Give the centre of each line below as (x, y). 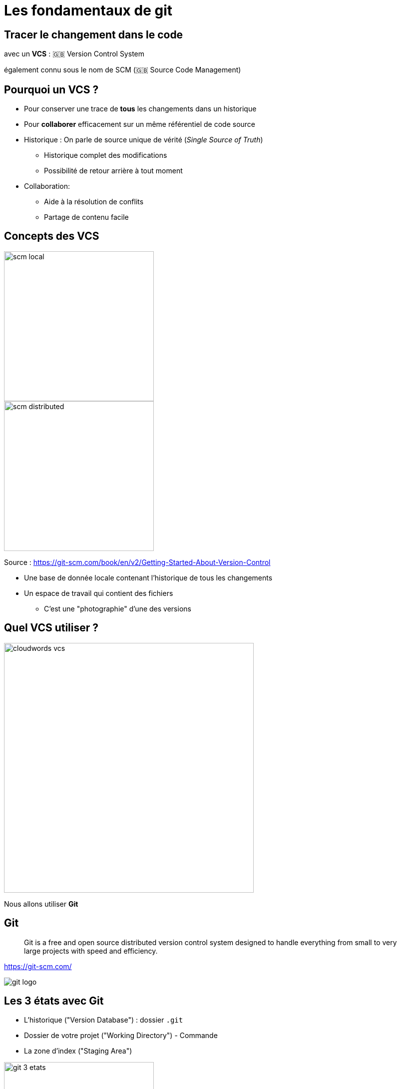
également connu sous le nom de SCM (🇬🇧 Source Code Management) (123, 70)
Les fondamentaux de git (88, 10)
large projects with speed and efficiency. (91, 951)
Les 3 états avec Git (54, 1001)
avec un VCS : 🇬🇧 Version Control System (74, 54)
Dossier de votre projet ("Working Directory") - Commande (121, 1036)
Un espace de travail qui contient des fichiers (99, 593)
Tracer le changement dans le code (94, 34)
